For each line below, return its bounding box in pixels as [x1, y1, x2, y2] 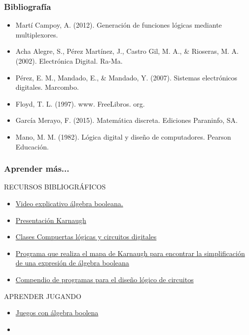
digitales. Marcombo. [15, 82, 79, 92]
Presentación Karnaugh [15, 215, 86, 225]
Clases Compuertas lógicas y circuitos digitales [15, 231, 157, 242]
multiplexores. [15, 29, 58, 39]
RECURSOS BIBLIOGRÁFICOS [4, 182, 106, 192]
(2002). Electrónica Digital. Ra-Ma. [15, 56, 123, 66]
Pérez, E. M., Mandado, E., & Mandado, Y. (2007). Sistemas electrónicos [15, 72, 238, 82]
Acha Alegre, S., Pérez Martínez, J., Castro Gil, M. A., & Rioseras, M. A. [15, 46, 239, 56]
